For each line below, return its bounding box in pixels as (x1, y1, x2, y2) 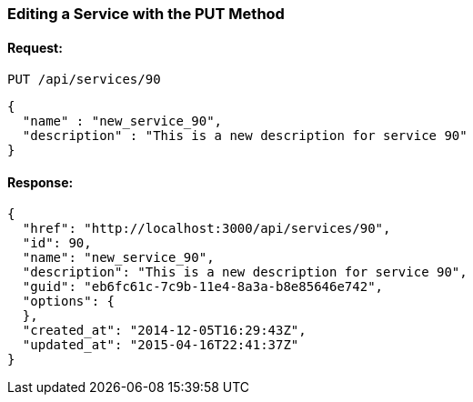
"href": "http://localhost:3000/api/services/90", (22, 221, 391, 236)
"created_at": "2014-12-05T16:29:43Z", (22, 323, 307, 338)
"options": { (22, 294, 116, 309)
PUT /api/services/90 (7, 72, 161, 87)
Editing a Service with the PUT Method (7, 5, 285, 23)
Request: (7, 39, 63, 55)
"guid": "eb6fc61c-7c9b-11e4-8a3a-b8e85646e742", (22, 279, 384, 295)
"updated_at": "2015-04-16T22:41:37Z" (22, 337, 299, 353)
